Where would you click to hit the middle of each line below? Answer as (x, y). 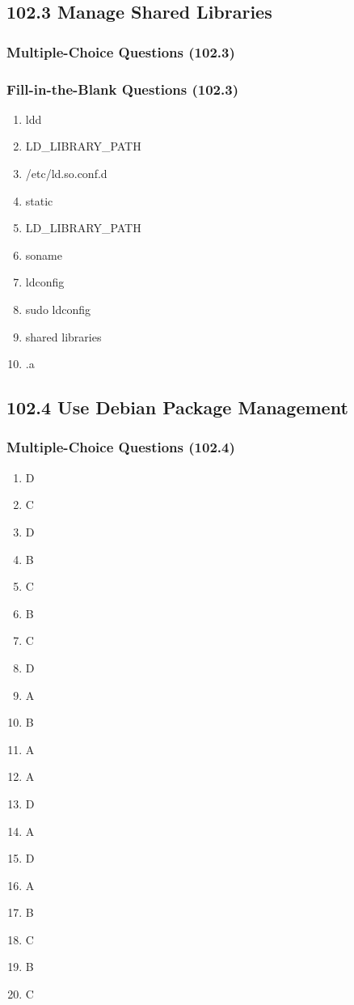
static (39, 200)
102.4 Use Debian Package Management (177, 407)
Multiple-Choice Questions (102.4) (121, 447)
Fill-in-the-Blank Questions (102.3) (122, 89)
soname (44, 254)
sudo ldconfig (58, 309)
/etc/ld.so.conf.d (66, 174)
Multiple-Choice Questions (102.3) (121, 51)
